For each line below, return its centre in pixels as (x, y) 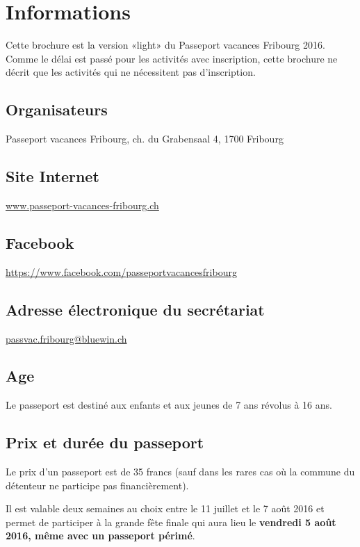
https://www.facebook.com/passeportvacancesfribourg (121, 271)
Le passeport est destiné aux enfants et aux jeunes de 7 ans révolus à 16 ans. (169, 405)
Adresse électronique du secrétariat (135, 309)
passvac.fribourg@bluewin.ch (66, 338)
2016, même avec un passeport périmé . (100, 536)
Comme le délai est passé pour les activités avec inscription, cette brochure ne (172, 58)
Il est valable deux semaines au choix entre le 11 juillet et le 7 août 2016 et (165, 508)
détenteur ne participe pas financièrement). (97, 485)
